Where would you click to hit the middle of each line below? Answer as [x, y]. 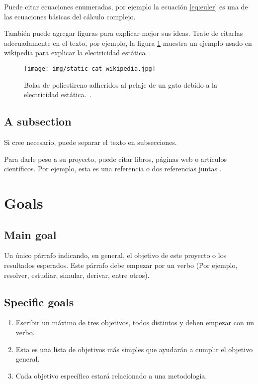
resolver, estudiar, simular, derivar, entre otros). [77, 275]
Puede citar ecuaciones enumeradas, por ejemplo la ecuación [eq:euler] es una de [126, 6]
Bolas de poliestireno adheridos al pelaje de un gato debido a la [121, 84]
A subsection [38, 121]
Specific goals [39, 302]
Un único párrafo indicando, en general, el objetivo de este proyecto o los [115, 255]
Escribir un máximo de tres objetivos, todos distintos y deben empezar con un [135, 322]
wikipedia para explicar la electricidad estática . [78, 53]
